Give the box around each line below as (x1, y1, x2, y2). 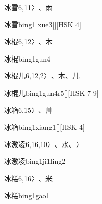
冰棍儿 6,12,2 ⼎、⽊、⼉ (4, 70, 80, 81)
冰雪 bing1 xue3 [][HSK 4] (4, 19, 81, 30)
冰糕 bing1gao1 (4, 190, 50, 200)
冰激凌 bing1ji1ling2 (4, 156, 66, 166)
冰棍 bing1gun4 (4, 53, 51, 64)
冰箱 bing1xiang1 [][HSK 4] (4, 122, 85, 132)
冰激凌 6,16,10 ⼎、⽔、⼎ (4, 138, 83, 149)
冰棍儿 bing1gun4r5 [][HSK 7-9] (4, 87, 99, 98)
